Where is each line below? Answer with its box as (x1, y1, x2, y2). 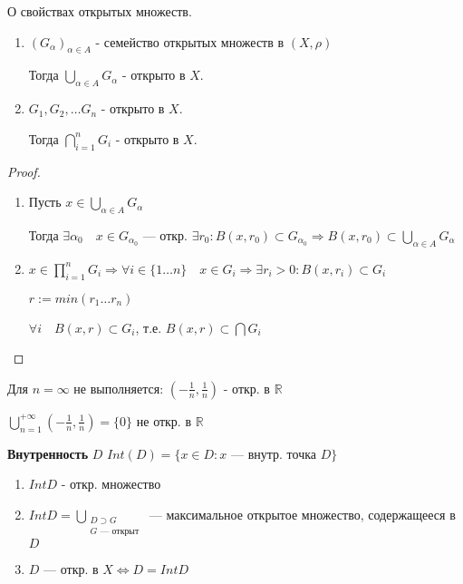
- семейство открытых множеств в (95, 32, 285, 51)
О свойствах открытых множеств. (7, 2, 192, 20)
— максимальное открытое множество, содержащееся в (149, 504, 456, 523)
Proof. (7, 161, 41, 180)
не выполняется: (73, 378, 164, 397)
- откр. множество (61, 474, 161, 493)
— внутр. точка (231, 448, 316, 462)
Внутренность (7, 443, 89, 462)
